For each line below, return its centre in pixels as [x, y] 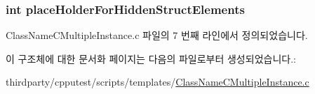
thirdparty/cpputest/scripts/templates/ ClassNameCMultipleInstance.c [157, 82]
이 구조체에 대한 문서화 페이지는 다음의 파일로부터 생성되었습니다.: [151, 58]
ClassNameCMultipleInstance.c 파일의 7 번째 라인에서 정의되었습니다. [157, 35]
